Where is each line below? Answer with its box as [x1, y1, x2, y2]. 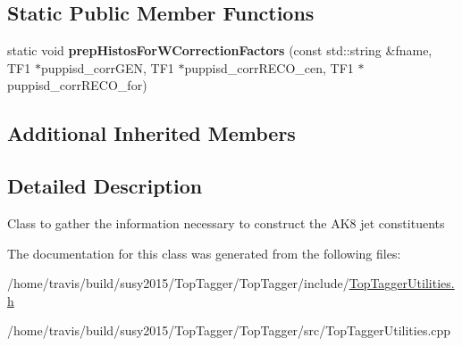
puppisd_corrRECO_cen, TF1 [184, 58, 354, 77]
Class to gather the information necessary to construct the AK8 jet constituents [7, 213, 445, 232]
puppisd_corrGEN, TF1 [40, 58, 174, 77]
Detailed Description [7, 172, 203, 200]
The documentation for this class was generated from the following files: [7, 243, 401, 262]
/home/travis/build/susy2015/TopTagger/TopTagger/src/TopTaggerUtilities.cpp [7, 321, 451, 340]
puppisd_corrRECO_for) [7, 76, 147, 95]
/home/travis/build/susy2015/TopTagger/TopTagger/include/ [7, 274, 349, 292]
